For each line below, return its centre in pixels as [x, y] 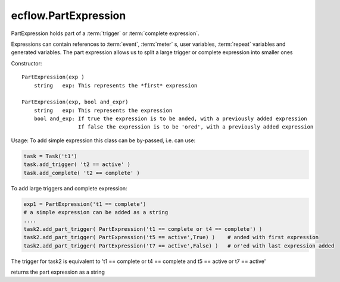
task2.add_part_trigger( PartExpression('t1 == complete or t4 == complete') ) [143, 229]
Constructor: [26, 63]
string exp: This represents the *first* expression [116, 85]
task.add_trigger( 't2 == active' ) [77, 164]
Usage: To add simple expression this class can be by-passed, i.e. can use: [103, 140]
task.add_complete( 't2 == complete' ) [82, 173]
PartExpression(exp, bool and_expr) [75, 102]
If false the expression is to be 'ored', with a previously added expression [196, 127]
